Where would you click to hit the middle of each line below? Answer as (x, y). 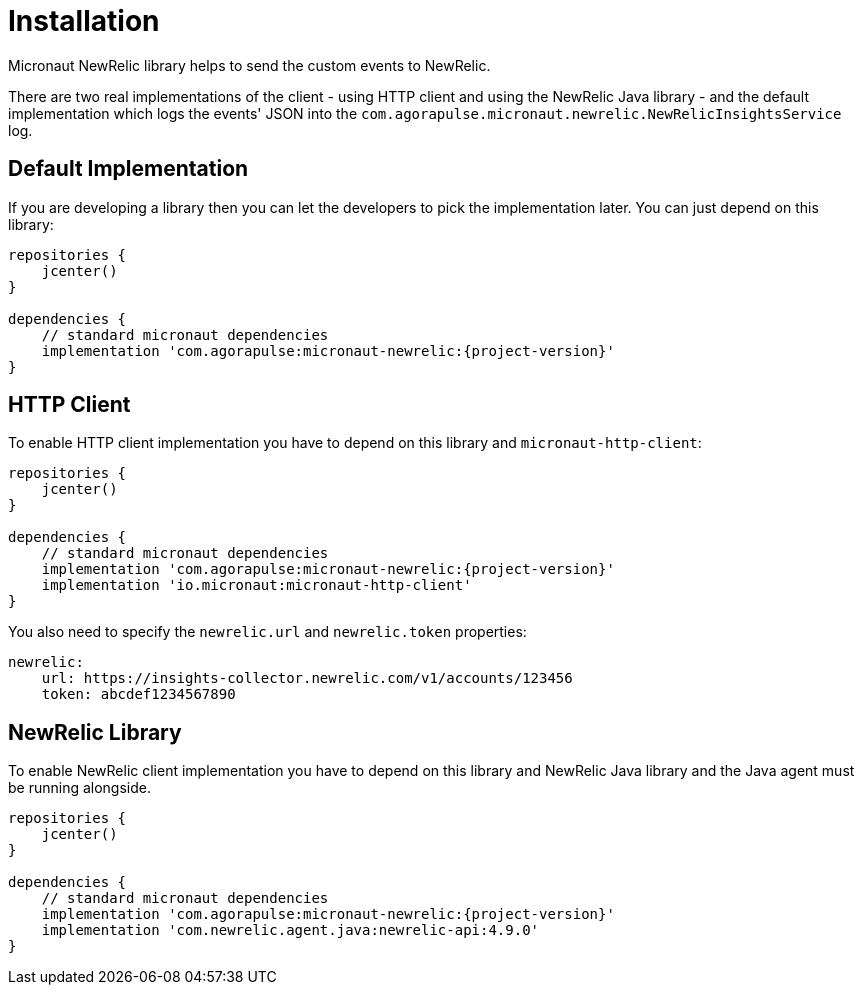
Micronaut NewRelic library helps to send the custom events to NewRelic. (249, 65)
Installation (84, 21)
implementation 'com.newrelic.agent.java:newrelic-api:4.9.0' (290, 930)
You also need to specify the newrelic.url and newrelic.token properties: (267, 632)
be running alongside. (80, 788)
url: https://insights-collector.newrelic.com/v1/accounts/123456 (307, 678)
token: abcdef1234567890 (138, 694)
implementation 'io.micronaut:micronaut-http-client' (256, 585)
